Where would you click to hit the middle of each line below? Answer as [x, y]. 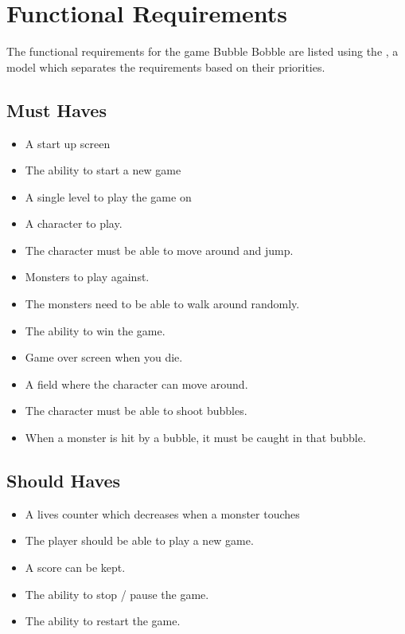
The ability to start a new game [103, 170]
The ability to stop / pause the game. [117, 594]
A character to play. [74, 223]
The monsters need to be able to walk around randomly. [162, 304]
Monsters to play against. [87, 277]
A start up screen [68, 143]
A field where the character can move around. [136, 384]
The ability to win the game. [95, 330]
